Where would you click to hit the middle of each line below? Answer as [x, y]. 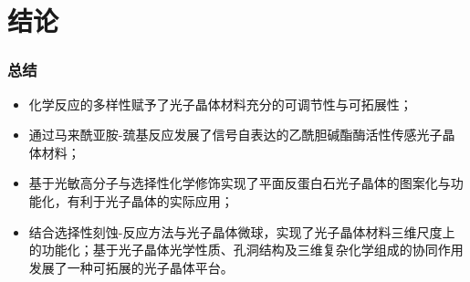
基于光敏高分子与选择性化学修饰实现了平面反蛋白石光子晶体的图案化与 [240, 183]
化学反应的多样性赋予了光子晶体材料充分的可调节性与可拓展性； [220, 104]
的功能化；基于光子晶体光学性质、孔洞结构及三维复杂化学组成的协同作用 [246, 250]
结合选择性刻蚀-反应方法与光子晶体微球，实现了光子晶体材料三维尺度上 [242, 231]
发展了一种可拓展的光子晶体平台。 [131, 267]
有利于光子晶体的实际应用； [150, 200]
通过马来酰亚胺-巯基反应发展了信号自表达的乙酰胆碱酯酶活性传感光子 [235, 135]
